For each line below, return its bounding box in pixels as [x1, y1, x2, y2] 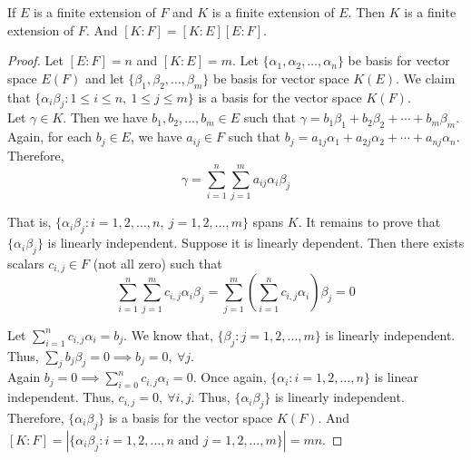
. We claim [396, 68, 456, 87]
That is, [7, 212, 52, 231]
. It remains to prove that [298, 212, 441, 231]
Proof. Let [7, 51, 64, 70]
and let [84, 68, 124, 87]
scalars [7, 253, 44, 272]
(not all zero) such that [93, 253, 222, 272]
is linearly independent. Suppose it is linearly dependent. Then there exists [47, 233, 465, 252]
